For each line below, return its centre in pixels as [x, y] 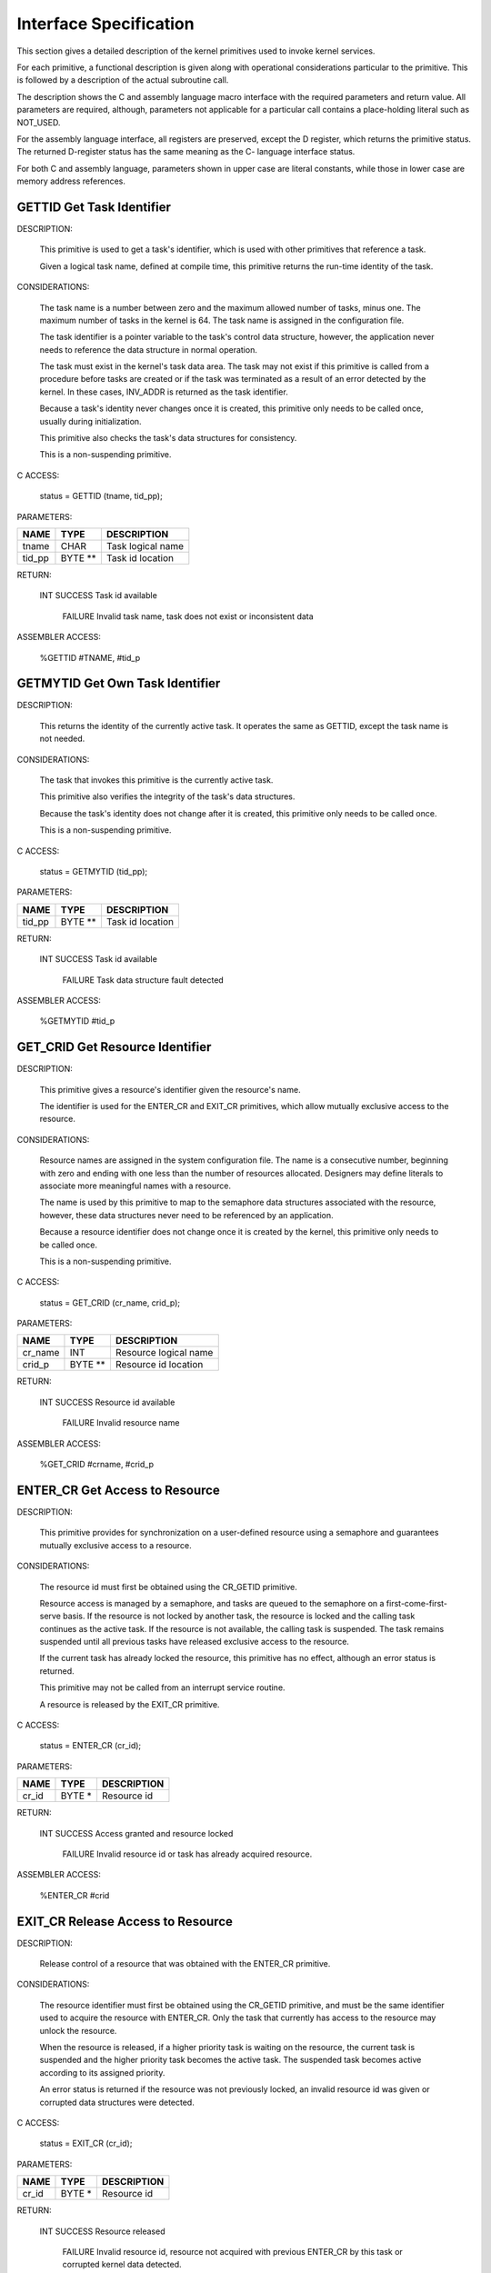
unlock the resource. [78, 2030]
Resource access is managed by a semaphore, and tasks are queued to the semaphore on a [212, 1603]
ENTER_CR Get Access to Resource [118, 1490]
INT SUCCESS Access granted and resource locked [136, 1833]
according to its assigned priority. [102, 2072]
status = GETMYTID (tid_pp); [94, 871]
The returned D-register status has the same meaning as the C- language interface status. [186, 152]
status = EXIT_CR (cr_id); [86, 2143]
